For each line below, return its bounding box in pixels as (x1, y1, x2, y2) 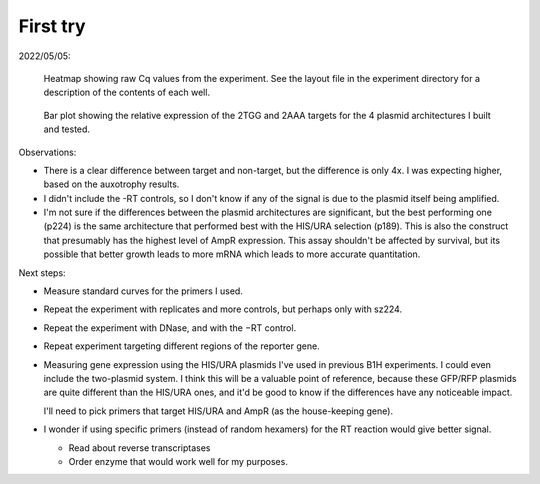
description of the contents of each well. (43, 86, 210, 99)
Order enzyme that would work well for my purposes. (68, 455, 289, 467)
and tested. (43, 123, 90, 135)
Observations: (18, 146, 77, 158)
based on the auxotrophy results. (43, 178, 180, 190)
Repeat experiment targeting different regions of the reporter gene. (43, 340, 320, 352)
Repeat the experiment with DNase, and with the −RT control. (43, 321, 297, 334)
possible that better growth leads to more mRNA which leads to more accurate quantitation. (43, 248, 421, 260)
